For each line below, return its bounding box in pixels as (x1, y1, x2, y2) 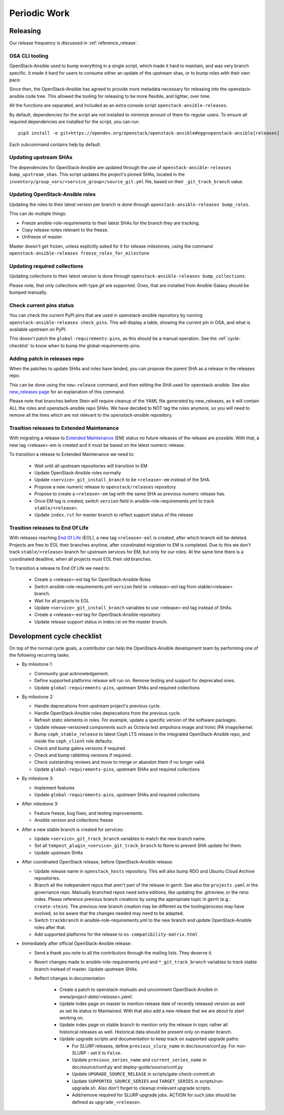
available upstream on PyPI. (9, 326, 67, 332)
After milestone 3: (22, 801, 59, 807)
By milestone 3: (22, 776, 54, 782)
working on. (59, 1015, 84, 1021)
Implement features (34, 785, 75, 791)
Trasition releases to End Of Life (9, 525, 89, 532)
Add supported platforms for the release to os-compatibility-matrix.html (34, 931, 198, 937)
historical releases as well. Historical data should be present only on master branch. (59, 1029, 232, 1035)
